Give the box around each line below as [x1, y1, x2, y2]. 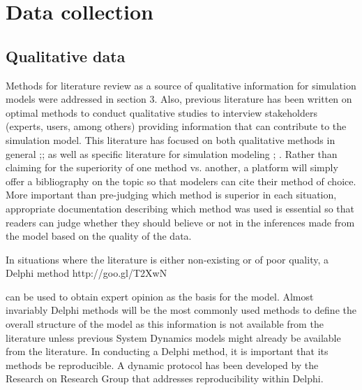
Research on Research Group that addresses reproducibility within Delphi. [6, 371, 324, 386]
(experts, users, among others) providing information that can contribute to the [6, 119, 347, 133]
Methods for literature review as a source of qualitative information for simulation [6, 78, 356, 92]
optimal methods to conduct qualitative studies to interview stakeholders [6, 105, 317, 120]
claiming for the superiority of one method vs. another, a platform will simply [6, 160, 338, 175]
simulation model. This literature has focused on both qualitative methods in [6, 132, 335, 147]
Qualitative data [6, 45, 126, 66]
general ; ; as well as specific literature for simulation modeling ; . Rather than [6, 146, 338, 161]
